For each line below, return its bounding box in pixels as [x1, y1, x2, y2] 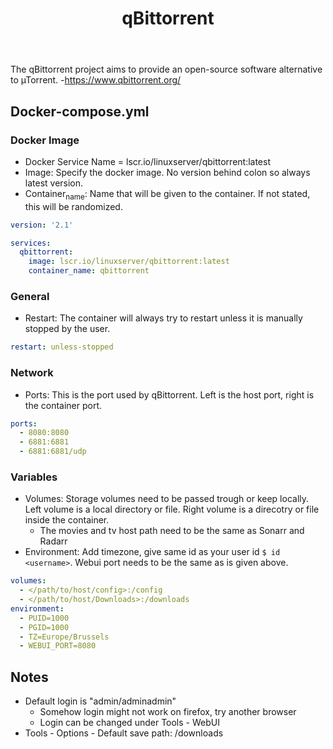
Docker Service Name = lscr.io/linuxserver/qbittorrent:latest [24, 155, 272, 167]
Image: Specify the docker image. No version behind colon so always [24, 166, 311, 178]
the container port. [24, 399, 103, 411]
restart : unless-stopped [10, 342, 114, 352]
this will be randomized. [24, 200, 123, 212]
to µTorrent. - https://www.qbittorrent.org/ [10, 74, 182, 86]
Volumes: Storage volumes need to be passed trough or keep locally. [24, 493, 310, 505]
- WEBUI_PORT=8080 [19, 641, 97, 651]
